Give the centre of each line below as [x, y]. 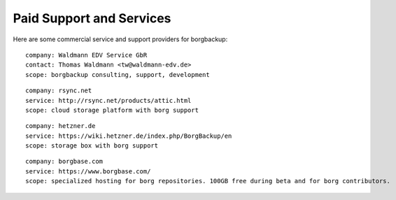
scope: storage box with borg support [92, 146]
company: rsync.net [59, 91]
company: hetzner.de [61, 126]
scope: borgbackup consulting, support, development [118, 74]
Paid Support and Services [92, 18]
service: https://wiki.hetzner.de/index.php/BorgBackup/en [129, 136]
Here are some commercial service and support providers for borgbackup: [120, 39]
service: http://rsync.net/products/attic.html [108, 100]
